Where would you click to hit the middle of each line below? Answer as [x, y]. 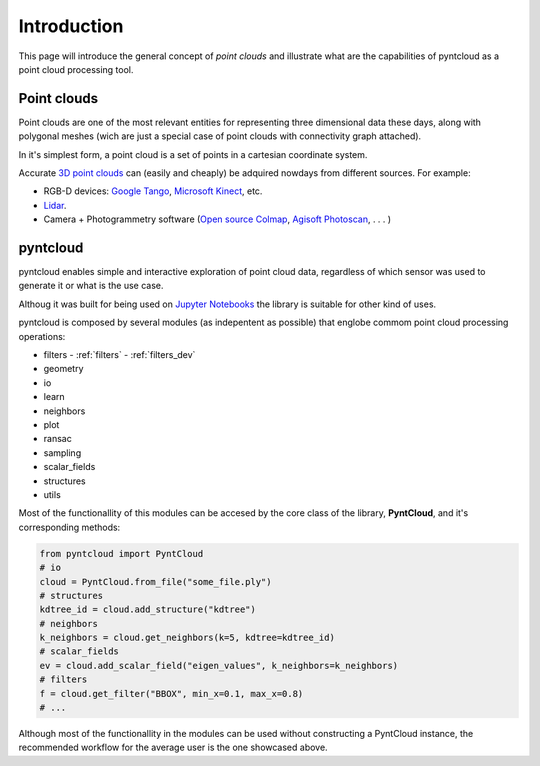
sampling [62, 452]
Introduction [71, 26]
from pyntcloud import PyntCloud [121, 553]
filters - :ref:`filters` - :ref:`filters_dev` [119, 355]
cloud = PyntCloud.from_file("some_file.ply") [155, 581]
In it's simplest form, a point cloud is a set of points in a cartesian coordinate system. [193, 154]
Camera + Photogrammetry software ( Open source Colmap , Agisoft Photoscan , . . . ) [217, 219]
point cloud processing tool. [76, 69]
